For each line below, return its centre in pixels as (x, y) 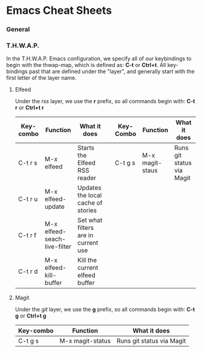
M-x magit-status (85, 341)
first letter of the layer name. (41, 78)
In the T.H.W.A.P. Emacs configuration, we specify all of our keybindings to (99, 59)
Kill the (87, 260)
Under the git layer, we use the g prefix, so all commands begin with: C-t (105, 310)
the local (90, 196)
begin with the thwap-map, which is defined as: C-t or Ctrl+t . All (86, 65)
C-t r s (28, 163)
